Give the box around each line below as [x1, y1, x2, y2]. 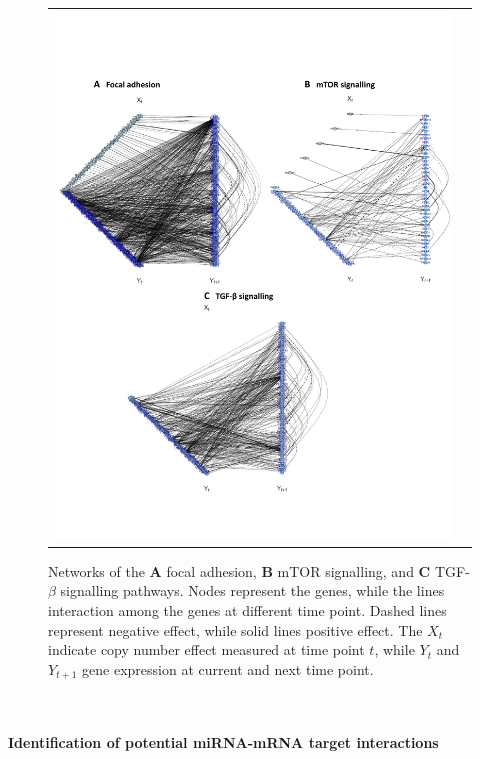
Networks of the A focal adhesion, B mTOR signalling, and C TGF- [48, 560, 470, 581]
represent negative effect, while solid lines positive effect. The [48, 619, 423, 640]
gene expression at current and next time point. [82, 658, 374, 679]
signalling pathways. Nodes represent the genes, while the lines [60, 580, 445, 601]
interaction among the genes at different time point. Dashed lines [48, 600, 447, 621]
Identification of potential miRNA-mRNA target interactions [8, 732, 439, 753]
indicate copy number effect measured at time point [48, 639, 365, 660]
